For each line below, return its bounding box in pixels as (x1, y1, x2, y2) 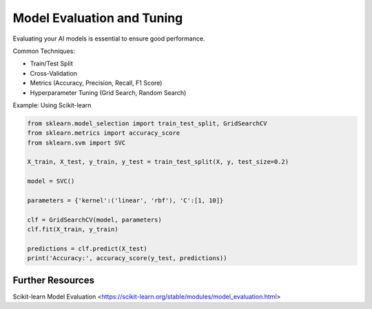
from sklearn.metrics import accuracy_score (27, 129, 180, 137)
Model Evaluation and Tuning (12, 10, 183, 25)
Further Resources (12, 274, 94, 286)
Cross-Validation (30, 69, 77, 77)
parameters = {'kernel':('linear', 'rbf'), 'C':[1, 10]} (27, 197, 224, 204)
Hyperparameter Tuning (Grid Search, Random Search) (30, 88, 187, 96)
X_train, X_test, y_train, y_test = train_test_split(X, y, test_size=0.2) (27, 158, 289, 166)
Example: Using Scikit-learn (12, 100, 92, 109)
